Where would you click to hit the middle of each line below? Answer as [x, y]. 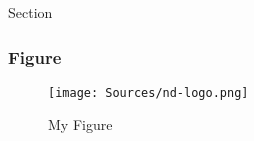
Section [30, 12]
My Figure [80, 124]
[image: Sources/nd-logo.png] [148, 92]
